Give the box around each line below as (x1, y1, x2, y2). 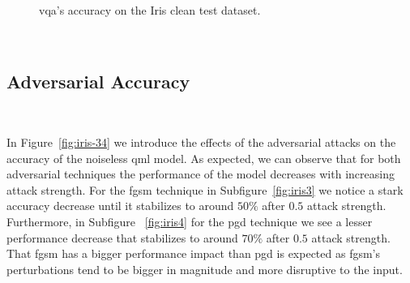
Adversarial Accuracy (6, 68, 190, 93)
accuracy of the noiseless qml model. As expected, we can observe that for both (6, 149, 401, 166)
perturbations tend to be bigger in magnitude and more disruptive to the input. (6, 260, 403, 277)
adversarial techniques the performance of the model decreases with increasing (6, 165, 395, 182)
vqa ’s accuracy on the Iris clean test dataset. (39, 2, 261, 18)
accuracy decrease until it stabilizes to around (6, 197, 234, 214)
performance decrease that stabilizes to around (6, 229, 238, 246)
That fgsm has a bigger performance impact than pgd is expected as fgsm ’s (6, 245, 381, 262)
